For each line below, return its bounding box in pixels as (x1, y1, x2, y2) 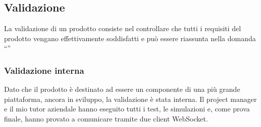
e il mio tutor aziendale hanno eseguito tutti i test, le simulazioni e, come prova (4, 103, 250, 114)
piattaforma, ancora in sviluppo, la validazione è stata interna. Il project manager (4, 93, 257, 104)
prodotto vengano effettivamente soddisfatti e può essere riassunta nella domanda (4, 33, 256, 43)
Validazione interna (4, 64, 84, 76)
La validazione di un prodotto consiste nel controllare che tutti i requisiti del (4, 23, 241, 34)
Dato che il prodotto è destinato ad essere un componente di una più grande (4, 84, 240, 94)
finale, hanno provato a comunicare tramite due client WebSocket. (4, 113, 208, 123)
